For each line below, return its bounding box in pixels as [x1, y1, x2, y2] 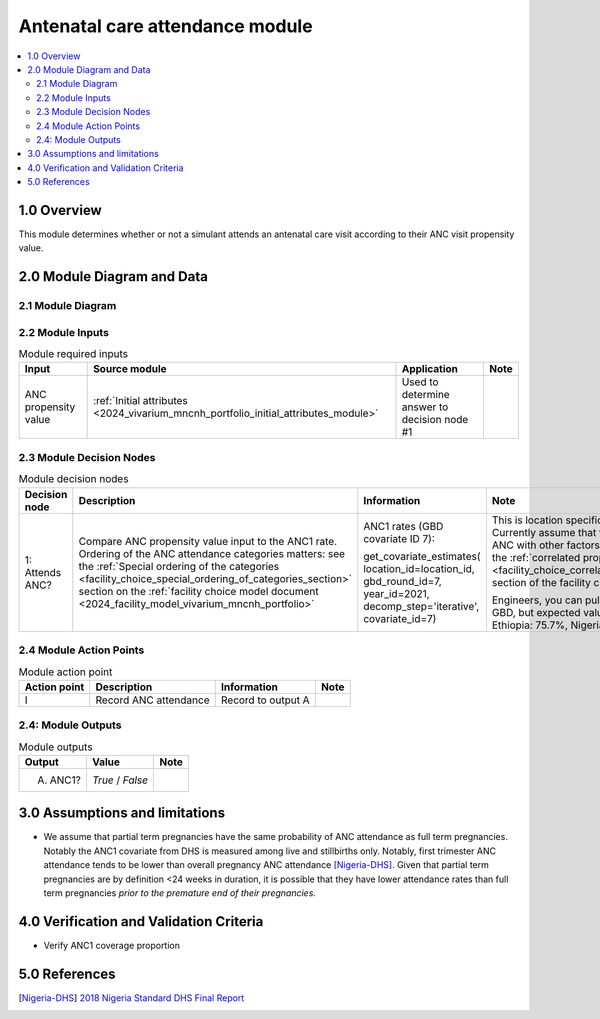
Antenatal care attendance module [18, 15, 314, 37]
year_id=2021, [363, 586, 430, 600]
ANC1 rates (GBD [363, 519, 444, 533]
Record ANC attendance [95, 693, 210, 707]
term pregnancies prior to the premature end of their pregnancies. [43, 886, 317, 899]
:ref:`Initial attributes [93, 394, 189, 408]
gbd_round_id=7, [363, 574, 442, 588]
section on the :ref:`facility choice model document [78, 584, 319, 598]
